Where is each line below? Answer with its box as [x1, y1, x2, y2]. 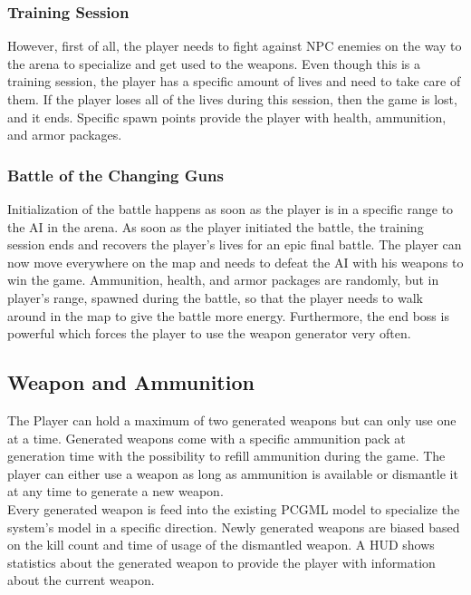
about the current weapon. [7, 571, 155, 590]
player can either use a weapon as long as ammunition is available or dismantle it [7, 463, 458, 483]
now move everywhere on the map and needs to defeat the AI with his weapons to [7, 252, 464, 271]
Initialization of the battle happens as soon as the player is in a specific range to [7, 200, 454, 218]
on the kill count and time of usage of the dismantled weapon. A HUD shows [7, 535, 435, 554]
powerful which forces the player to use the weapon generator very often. [7, 324, 411, 343]
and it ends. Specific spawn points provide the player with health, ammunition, [7, 107, 447, 126]
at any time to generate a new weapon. [7, 482, 224, 501]
